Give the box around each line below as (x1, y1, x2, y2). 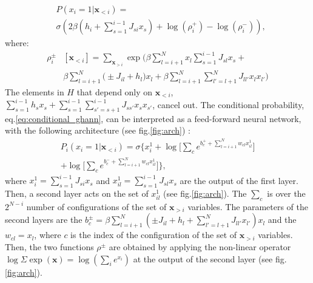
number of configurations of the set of (26, 200, 167, 213)
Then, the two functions (5, 240, 94, 253)
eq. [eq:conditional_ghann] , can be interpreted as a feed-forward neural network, (5, 112, 301, 124)
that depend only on (76, 85, 153, 98)
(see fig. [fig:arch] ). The (163, 187, 247, 200)
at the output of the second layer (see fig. (133, 252, 287, 265)
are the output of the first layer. (180, 174, 298, 186)
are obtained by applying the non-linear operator (109, 240, 291, 253)
